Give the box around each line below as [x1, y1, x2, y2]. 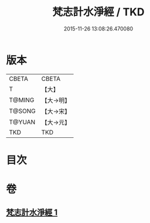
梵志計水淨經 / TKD [52, 5, 145, 19]
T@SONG [9, 107, 36, 115]
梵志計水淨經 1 [6, 208, 58, 218]
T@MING [9, 96, 35, 104]
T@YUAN [9, 118, 36, 126]
